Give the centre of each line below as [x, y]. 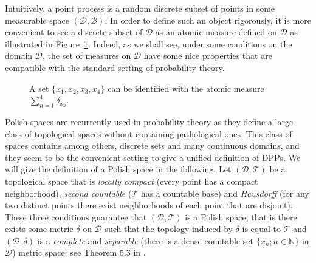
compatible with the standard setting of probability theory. [115, 67]
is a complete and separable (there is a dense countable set [146, 240]
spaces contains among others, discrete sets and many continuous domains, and [152, 145]
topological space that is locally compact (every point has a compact [132, 181]
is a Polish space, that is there [241, 217]
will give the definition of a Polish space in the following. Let [118, 169]
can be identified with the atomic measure [186, 88]
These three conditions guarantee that [76, 217]
